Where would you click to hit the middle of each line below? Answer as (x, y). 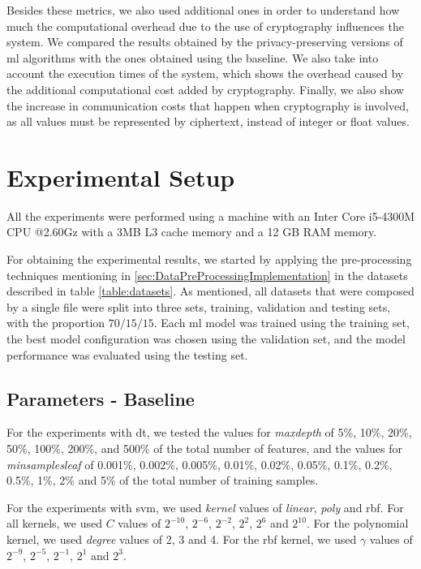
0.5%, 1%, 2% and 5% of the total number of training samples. (163, 480)
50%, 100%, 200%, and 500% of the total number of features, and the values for (204, 448)
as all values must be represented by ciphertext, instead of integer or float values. (208, 121)
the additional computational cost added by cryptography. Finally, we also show (206, 89)
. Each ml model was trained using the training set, (281, 323)
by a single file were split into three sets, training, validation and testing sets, (199, 306)
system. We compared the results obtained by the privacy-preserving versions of (205, 42)
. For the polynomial (357, 523)
